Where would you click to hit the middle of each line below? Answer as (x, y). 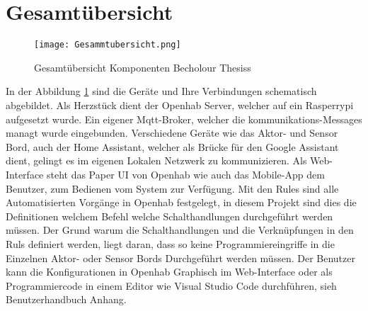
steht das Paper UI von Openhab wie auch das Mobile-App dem (185, 174)
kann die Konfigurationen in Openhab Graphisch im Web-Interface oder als (169, 272)
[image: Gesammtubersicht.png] (108, 45)
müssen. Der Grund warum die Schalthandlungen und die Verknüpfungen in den (180, 230)
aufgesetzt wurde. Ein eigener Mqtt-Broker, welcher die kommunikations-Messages (184, 119)
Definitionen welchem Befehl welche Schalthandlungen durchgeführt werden (169, 216)
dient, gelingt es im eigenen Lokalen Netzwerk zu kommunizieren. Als (156, 160)
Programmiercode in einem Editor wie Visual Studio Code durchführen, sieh (171, 285)
